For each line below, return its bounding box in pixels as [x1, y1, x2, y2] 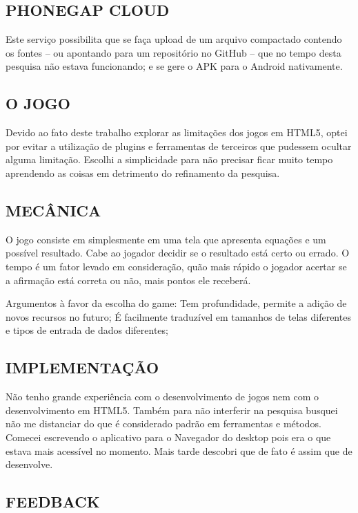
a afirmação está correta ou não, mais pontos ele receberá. [6, 272, 251, 287]
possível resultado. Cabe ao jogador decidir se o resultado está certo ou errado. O [6, 245, 350, 260]
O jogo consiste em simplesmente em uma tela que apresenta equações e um [6, 232, 326, 246]
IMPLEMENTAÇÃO [6, 357, 159, 378]
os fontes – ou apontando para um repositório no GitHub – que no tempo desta [6, 45, 341, 59]
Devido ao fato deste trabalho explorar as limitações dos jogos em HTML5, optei [6, 125, 348, 140]
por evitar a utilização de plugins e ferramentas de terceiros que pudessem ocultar [6, 138, 352, 153]
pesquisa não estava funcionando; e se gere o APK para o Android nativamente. [6, 59, 343, 73]
